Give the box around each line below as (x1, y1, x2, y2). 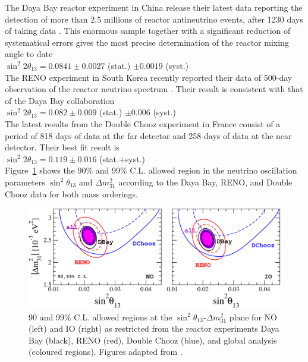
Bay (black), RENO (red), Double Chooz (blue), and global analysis (29, 333, 277, 346)
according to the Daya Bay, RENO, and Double (118, 175, 293, 188)
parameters (5, 175, 45, 188)
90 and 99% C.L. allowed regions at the (29, 310, 172, 323)
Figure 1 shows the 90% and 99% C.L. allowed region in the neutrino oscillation (5, 164, 297, 177)
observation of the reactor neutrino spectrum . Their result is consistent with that (5, 83, 303, 95)
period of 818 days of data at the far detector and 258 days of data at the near (5, 129, 292, 141)
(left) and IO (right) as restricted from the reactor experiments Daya (29, 322, 279, 335)
